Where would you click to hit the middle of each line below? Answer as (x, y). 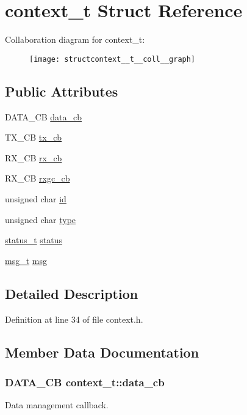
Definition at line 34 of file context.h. (74, 319)
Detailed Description (72, 293)
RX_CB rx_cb (34, 157)
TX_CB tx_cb (34, 137)
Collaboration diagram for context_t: (75, 39)
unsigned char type (41, 219)
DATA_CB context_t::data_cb (85, 382)
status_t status (34, 240)
